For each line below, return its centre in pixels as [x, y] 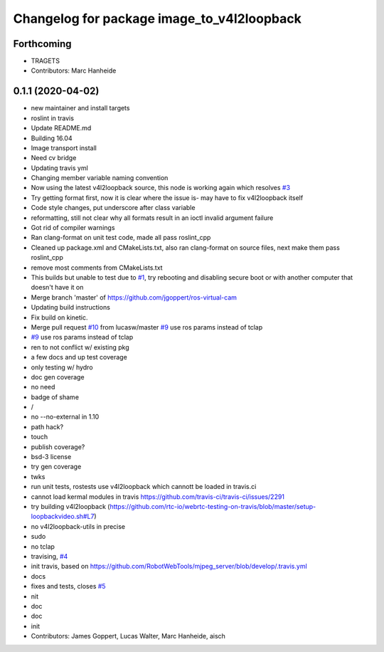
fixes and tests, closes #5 [68, 587]
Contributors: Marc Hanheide [74, 70]
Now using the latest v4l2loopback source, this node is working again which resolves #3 [161, 188]
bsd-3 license [51, 457]
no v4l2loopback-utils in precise [78, 526]
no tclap [43, 546]
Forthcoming [42, 44]
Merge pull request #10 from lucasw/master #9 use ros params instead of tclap [147, 327]
